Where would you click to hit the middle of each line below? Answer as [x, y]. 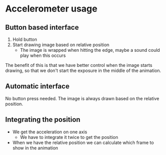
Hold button [25, 39]
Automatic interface [37, 86]
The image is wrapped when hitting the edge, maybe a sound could [90, 50]
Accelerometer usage [51, 9]
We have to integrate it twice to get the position [69, 137]
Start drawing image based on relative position [61, 45]
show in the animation [35, 148]
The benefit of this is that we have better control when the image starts [79, 65]
